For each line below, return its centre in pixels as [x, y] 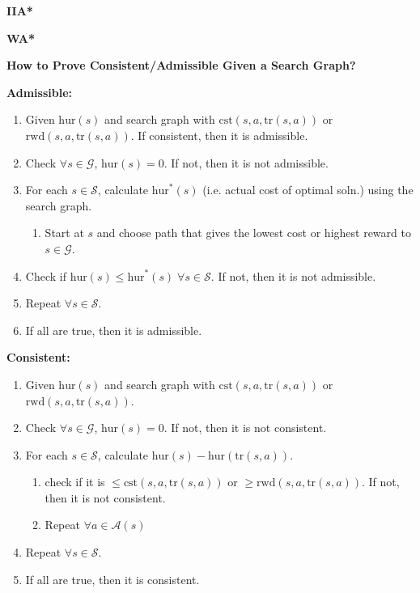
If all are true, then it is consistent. [112, 579]
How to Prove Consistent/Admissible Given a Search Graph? [181, 65]
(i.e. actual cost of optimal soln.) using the [308, 190]
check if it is [75, 482]
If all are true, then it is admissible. [114, 330]
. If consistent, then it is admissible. [219, 135]
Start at [64, 233]
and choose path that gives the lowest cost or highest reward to [254, 233]
